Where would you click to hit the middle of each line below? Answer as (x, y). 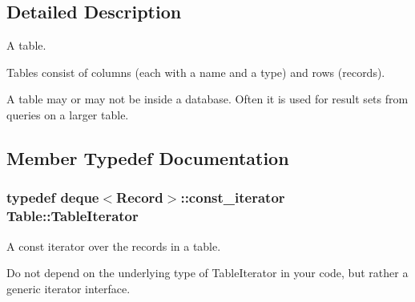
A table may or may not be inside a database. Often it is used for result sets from (207, 99)
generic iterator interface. (68, 288)
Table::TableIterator (73, 216)
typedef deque (53, 197)
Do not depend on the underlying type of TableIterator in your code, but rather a (207, 273)
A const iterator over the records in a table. (114, 246)
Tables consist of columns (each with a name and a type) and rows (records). (196, 72)
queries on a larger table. (68, 114)
